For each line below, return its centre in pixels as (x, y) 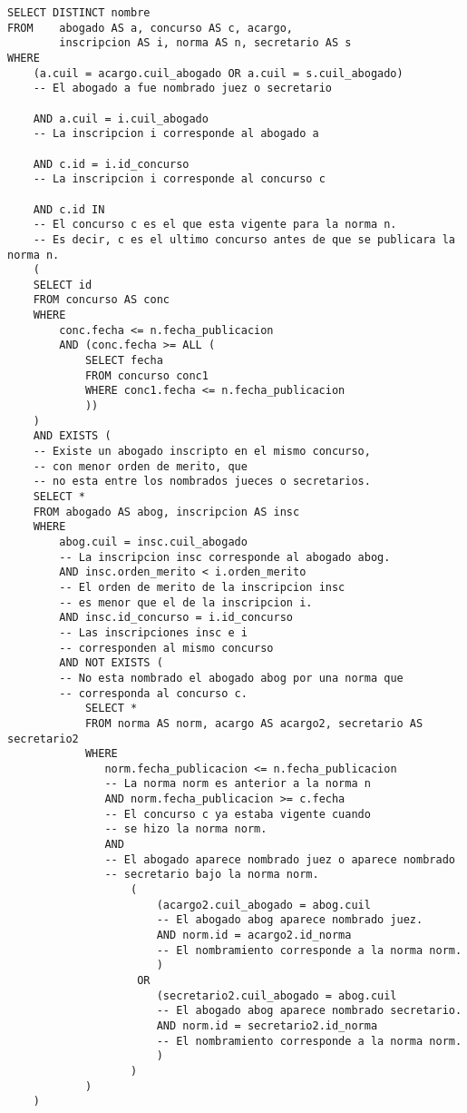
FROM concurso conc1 (146, 375)
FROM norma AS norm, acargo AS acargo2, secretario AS (254, 723)
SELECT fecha (124, 361)
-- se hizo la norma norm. (186, 829)
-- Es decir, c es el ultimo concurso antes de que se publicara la (244, 239)
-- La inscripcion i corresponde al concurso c (179, 179)
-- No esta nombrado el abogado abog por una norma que (231, 678)
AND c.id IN (69, 209)
